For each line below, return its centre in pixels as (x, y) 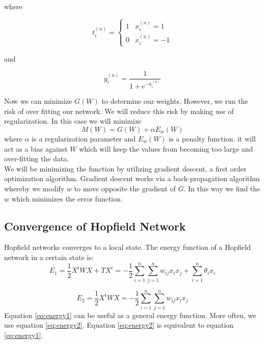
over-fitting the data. (37, 159)
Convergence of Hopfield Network (95, 226)
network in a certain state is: (49, 257)
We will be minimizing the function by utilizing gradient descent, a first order (125, 168)
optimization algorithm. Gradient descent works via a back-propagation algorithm (132, 178)
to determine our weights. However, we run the (175, 101)
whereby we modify (34, 188)
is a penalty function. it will (212, 138)
